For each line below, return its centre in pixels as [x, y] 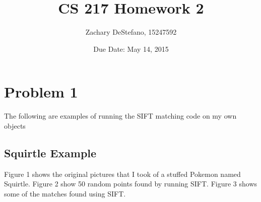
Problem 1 [41, 92]
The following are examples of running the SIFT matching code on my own [120, 116]
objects [15, 125]
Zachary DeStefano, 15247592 [131, 32]
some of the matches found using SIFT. [65, 193]
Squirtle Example [50, 153]
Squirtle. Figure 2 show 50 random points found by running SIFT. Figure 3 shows [131, 184]
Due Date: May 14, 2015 [131, 48]
